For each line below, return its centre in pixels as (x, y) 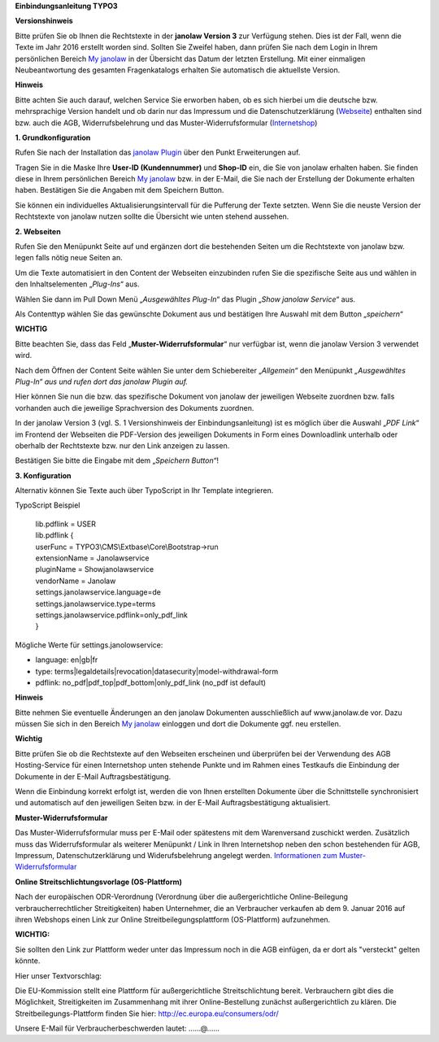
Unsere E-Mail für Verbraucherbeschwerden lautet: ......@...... (117, 1028)
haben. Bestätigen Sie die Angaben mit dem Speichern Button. (120, 190)
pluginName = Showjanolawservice (95, 569)
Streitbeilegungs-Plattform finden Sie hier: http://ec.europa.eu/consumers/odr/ (147, 1014)
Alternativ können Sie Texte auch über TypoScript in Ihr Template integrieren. (144, 490)
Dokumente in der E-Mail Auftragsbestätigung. (93, 776)
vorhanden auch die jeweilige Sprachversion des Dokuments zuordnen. (135, 408)
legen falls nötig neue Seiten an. (69, 258)
